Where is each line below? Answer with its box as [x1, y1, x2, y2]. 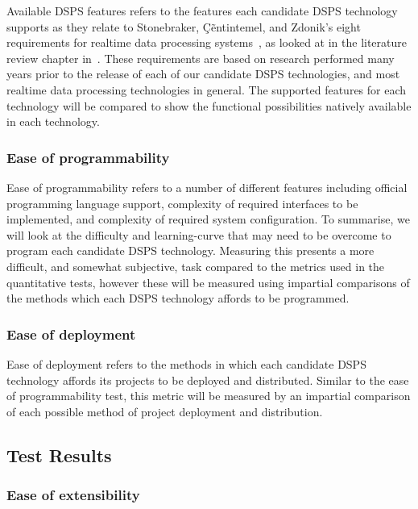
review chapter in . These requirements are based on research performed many [6, 49, 395, 66]
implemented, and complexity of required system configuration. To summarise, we [6, 211, 410, 227]
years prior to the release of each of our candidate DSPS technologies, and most [6, 65, 400, 82]
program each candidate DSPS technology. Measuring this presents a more [6, 242, 375, 259]
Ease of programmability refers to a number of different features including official [6, 178, 408, 195]
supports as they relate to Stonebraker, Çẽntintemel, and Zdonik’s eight [6, 18, 361, 35]
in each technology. [6, 113, 100, 130]
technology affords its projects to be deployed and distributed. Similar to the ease [6, 371, 409, 388]
